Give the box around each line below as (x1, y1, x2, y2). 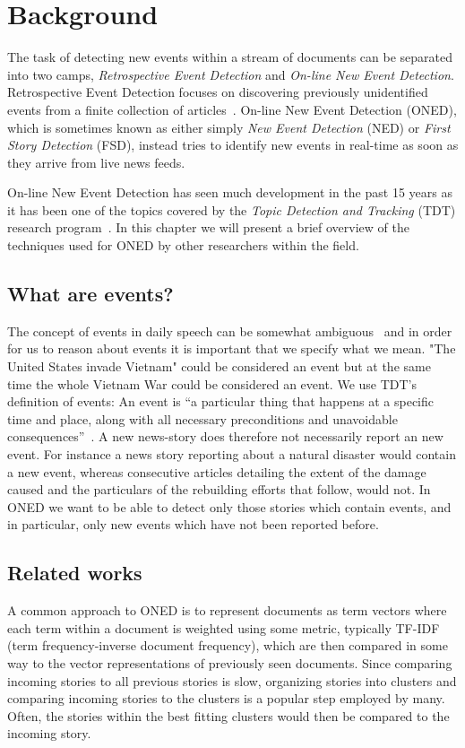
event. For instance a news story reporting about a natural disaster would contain (7, 445, 456, 464)
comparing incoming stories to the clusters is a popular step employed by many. (7, 689, 445, 708)
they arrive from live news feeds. (7, 152, 185, 171)
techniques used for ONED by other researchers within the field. (7, 236, 359, 255)
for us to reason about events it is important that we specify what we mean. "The (7, 339, 456, 358)
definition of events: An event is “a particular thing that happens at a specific (7, 392, 435, 411)
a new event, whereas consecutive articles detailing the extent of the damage (7, 462, 426, 481)
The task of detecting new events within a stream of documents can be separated (7, 48, 453, 66)
